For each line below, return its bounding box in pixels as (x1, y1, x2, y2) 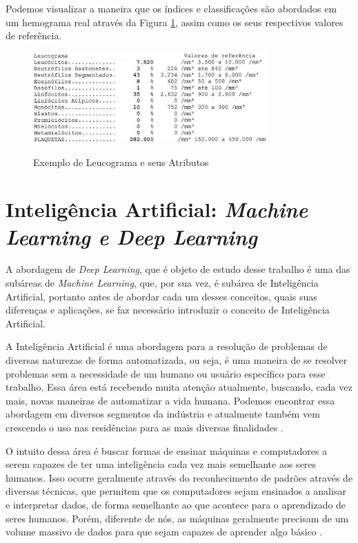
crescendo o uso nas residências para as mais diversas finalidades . (6, 420, 284, 434)
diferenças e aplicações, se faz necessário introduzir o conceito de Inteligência (6, 303, 330, 317)
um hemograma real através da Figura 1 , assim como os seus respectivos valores (6, 14, 344, 29)
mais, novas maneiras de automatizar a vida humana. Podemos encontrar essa (6, 393, 335, 407)
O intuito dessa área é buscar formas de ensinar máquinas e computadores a (6, 443, 328, 458)
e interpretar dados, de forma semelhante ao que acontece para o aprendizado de (6, 497, 346, 511)
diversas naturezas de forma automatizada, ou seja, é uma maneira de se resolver (6, 353, 348, 367)
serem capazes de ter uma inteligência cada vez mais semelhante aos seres (6, 457, 317, 471)
